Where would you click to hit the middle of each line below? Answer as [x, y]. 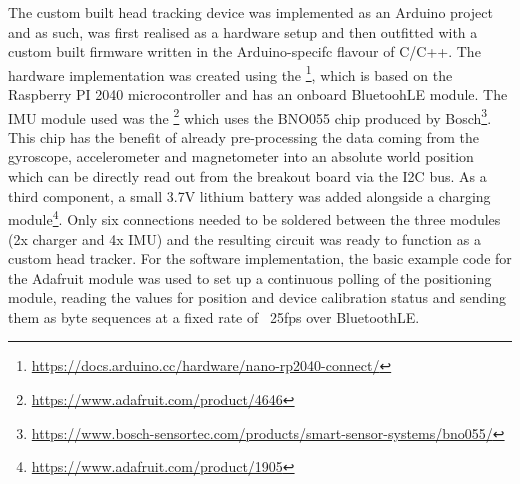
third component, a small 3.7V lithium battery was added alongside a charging [249, 195]
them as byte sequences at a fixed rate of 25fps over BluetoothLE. [214, 316]
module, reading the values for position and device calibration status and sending [257, 297]
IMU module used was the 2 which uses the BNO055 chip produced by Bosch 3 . [250, 116]
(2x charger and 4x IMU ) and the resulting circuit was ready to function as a [244, 238]
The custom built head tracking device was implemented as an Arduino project [250, 12]
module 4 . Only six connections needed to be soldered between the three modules [254, 217]
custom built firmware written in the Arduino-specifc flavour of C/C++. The [244, 51]
